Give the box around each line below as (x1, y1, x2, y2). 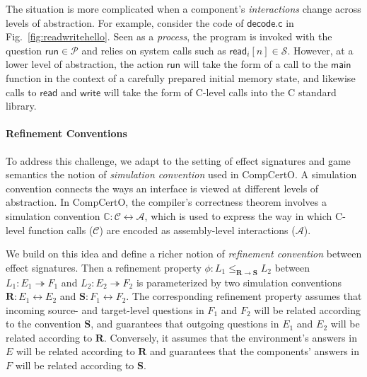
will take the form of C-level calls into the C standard (103, 84, 337, 99)
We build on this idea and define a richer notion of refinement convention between (6, 246, 362, 261)
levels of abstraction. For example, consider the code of (6, 15, 244, 30)
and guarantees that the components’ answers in (150, 344, 360, 359)
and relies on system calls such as (81, 42, 226, 57)
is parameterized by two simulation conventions (136, 274, 342, 289)
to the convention (6, 316, 81, 331)
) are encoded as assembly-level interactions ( (99, 222, 296, 237)
